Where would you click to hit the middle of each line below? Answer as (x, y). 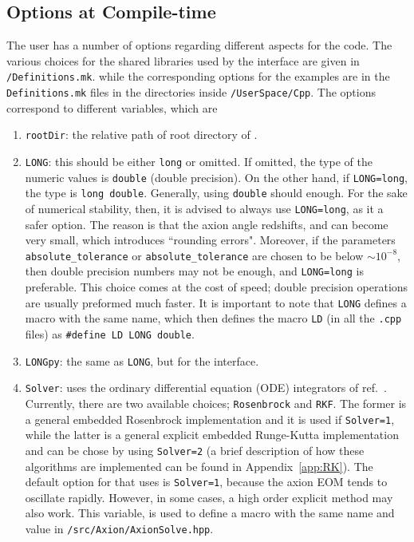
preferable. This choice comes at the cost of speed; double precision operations (217, 287)
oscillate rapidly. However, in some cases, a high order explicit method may (209, 497)
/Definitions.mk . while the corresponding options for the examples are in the (198, 76)
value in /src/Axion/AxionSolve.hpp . (119, 528)
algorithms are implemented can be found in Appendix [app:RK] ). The (199, 466)
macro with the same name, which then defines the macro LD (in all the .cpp (213, 318)
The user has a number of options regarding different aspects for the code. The (199, 45)
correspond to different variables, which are (112, 107)
